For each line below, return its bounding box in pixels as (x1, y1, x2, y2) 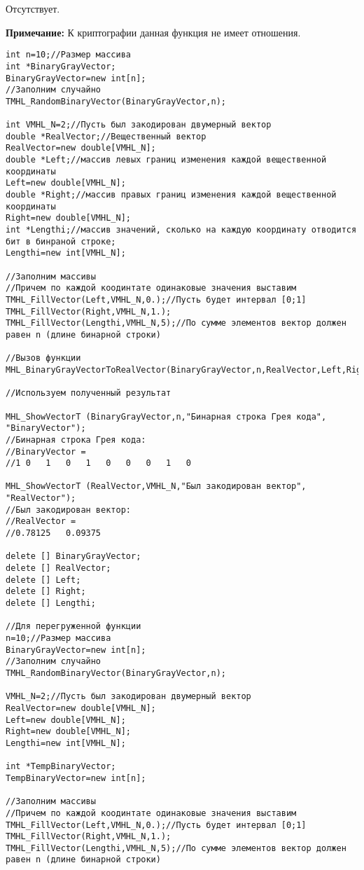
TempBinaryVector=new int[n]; (6, 773, 146, 783)
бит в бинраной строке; (6, 236, 116, 247)
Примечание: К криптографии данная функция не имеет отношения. (6, 25, 301, 39)
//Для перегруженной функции (6, 621, 141, 632)
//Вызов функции (6, 353, 81, 364)
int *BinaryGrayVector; (6, 61, 116, 71)
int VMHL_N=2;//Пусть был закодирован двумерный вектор (6, 120, 272, 130)
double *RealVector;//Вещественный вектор (6, 131, 206, 141)
